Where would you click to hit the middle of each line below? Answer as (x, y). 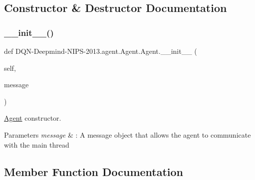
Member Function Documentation (94, 171)
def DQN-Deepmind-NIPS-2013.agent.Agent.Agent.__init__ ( (101, 51)
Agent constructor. (33, 118)
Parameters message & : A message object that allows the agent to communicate (127, 134)
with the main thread (37, 144)
